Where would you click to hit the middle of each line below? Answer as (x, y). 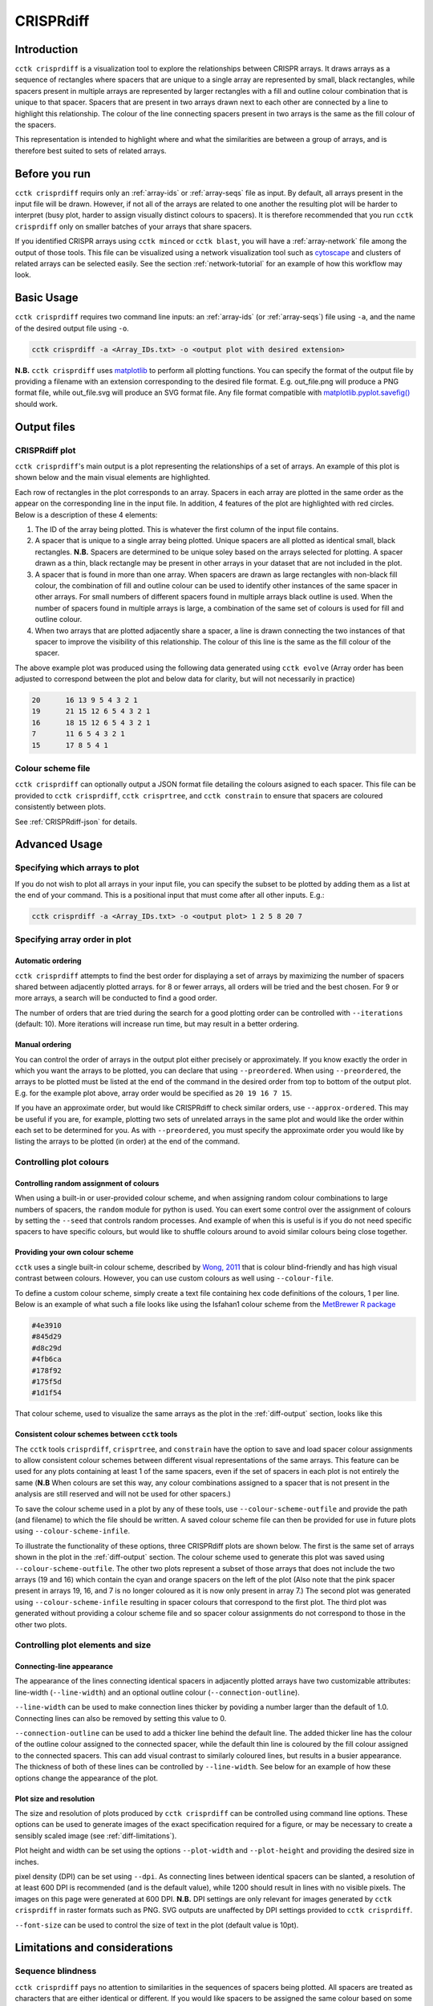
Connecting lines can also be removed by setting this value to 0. (121, 1718)
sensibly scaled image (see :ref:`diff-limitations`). (96, 1835)
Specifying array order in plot (73, 940)
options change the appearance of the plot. (87, 1778)
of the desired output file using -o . (72, 328)
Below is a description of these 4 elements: (86, 514)
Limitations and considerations (94, 1948)
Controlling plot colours (62, 1162)
